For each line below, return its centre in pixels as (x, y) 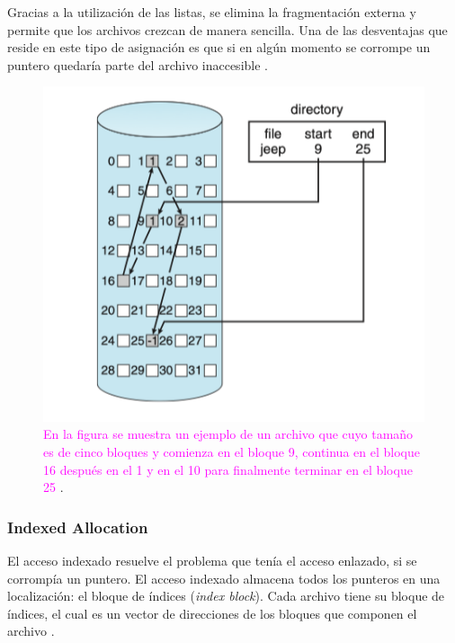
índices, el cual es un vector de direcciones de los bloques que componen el (212, 613)
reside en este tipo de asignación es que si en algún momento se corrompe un (219, 47)
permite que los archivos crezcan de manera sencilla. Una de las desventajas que (227, 29)
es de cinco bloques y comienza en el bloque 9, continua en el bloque (232, 452)
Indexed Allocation (78, 527)
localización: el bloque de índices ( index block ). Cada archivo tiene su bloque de (226, 596)
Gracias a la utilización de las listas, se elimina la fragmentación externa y (212, 12)
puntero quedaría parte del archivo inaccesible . (138, 64)
